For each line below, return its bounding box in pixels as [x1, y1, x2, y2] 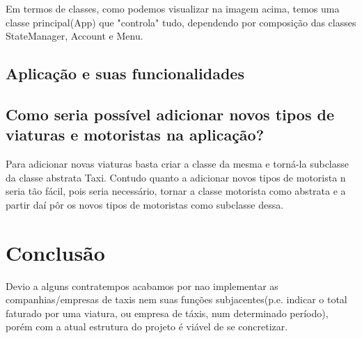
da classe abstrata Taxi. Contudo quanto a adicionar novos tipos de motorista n [6, 170, 346, 184]
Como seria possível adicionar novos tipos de [6, 103, 334, 124]
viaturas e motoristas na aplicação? [6, 124, 265, 145]
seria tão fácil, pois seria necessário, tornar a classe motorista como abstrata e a [6, 184, 346, 198]
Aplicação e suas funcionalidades [6, 63, 244, 84]
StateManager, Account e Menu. [6, 29, 143, 43]
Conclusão [6, 238, 105, 266]
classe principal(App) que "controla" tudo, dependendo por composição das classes [6, 15, 356, 29]
